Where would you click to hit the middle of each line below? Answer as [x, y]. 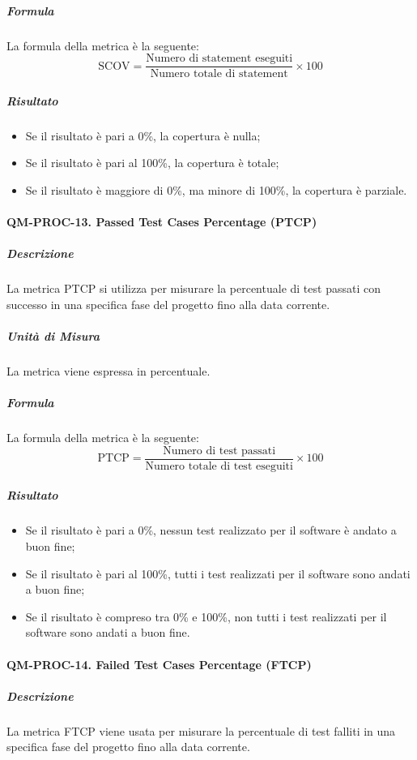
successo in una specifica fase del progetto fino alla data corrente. [168, 304]
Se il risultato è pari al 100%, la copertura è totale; [152, 163]
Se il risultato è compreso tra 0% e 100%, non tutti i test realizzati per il [206, 616]
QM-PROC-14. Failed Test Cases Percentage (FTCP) [159, 664]
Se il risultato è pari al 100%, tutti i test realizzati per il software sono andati [218, 573]
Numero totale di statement [219, 74]
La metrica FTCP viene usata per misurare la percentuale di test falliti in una [201, 730]
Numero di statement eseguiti [219, 59]
